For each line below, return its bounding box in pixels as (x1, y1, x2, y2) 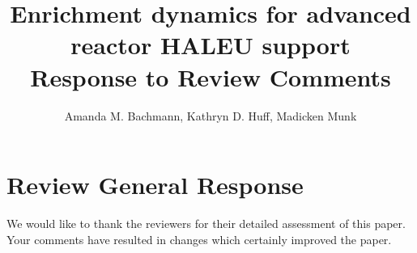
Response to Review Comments (30, 60, 391, 93)
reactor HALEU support (70, 28, 351, 61)
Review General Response (6, 168, 304, 201)
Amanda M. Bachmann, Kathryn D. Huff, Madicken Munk (64, 107, 357, 124)
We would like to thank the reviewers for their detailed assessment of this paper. (6, 215, 406, 232)
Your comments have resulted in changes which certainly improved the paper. (6, 230, 392, 247)
